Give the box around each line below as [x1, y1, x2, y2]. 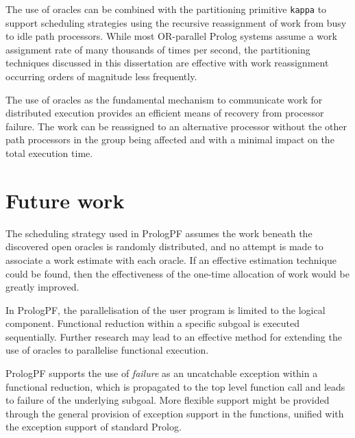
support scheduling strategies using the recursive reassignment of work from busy [5, 15, 347, 29]
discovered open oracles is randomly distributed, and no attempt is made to [5, 239, 323, 254]
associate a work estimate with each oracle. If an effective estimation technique [5, 252, 336, 267]
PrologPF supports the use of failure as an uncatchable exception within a [5, 366, 318, 380]
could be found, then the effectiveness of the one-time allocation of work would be [5, 266, 350, 280]
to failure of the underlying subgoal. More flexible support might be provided [5, 393, 330, 407]
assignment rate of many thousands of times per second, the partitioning [5, 42, 310, 56]
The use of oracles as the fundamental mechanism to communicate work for [5, 92, 323, 106]
